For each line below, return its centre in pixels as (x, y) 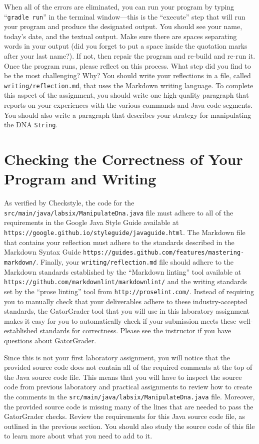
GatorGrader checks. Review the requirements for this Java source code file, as (124, 416)
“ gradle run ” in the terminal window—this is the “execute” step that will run (125, 16)
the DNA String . (31, 125)
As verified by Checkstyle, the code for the (69, 203)
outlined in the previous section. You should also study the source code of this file (129, 426)
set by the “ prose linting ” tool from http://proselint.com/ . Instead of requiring (129, 291)
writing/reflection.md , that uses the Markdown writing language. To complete (129, 85)
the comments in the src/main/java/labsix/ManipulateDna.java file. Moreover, (129, 396)
